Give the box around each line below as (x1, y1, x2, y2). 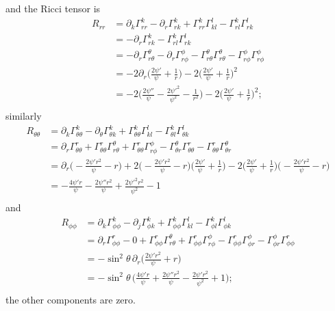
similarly (5, 109, 42, 122)
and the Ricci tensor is (5, 1, 101, 15)
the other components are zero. (5, 292, 136, 306)
